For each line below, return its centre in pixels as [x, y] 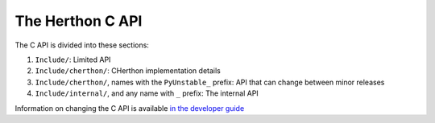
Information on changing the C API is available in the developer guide [130, 108]
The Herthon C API [79, 21]
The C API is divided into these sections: [82, 45]
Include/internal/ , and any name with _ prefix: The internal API [147, 93]
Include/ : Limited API [73, 59]
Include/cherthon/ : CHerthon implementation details [128, 71]
